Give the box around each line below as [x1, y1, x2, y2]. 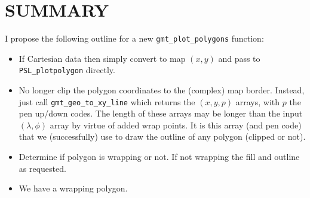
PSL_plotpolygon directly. [19, 64, 115, 76]
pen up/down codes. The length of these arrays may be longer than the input [19, 107, 303, 120]
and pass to [218, 52, 260, 64]
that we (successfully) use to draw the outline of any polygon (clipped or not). [19, 130, 306, 143]
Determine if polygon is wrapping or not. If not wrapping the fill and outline [19, 150, 300, 163]
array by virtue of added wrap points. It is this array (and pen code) [50, 118, 302, 131]
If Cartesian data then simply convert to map [19, 52, 186, 64]
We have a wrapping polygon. [19, 182, 128, 194]
